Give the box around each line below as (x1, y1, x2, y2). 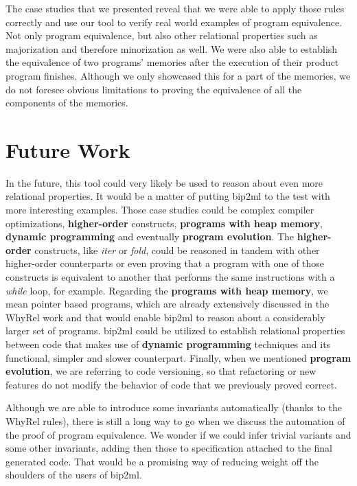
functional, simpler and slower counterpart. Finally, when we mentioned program (5, 350, 352, 364)
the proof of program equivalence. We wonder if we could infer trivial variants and (5, 427, 352, 441)
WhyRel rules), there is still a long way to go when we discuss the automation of (5, 413, 345, 428)
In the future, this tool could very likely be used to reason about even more (5, 175, 323, 189)
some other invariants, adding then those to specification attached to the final (5, 441, 332, 455)
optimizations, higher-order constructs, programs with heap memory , (5, 216, 323, 230)
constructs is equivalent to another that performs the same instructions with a (5, 270, 335, 284)
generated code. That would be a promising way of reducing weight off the (5, 454, 319, 468)
